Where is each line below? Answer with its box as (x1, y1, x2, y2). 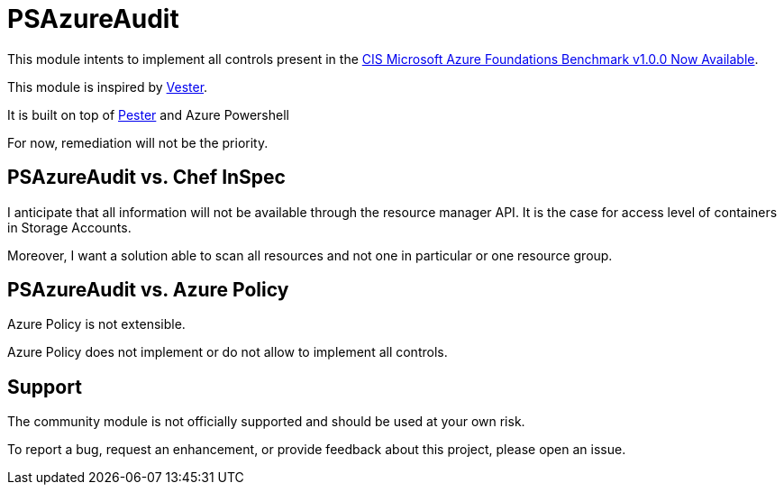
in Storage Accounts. (7, 219, 132, 235)
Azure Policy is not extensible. (7, 316, 186, 333)
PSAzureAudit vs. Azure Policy (7, 278, 289, 302)
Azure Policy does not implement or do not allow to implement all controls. (7, 344, 448, 360)
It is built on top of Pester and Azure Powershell (7, 106, 289, 123)
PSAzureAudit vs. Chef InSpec (7, 166, 286, 189)
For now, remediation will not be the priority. (7, 134, 269, 150)
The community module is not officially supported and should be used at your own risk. (7, 414, 525, 430)
